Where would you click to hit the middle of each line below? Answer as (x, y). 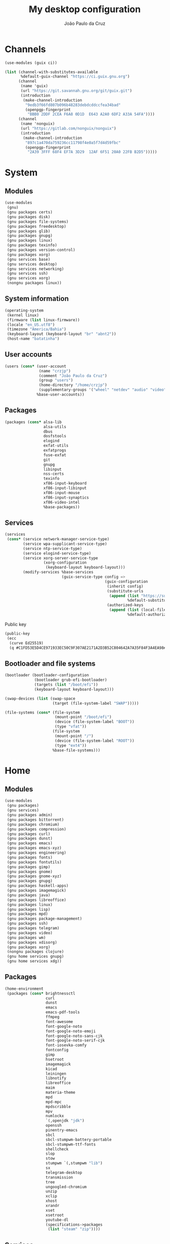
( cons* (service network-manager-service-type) (58, 539)
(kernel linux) (23, 315)
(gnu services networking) (36, 269)
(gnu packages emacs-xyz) (34, 848)
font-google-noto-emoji (71, 1031)
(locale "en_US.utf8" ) (31, 325)
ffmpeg (52, 1017)
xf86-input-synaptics (66, 497)
